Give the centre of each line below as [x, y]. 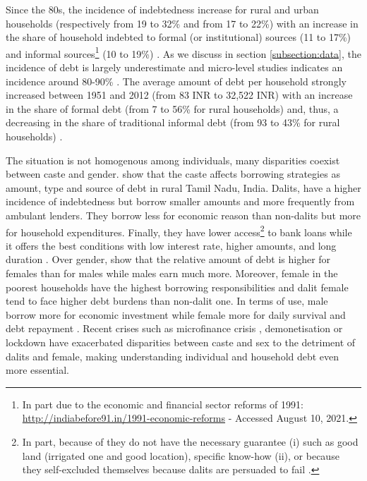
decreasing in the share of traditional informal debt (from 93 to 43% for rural [173, 122]
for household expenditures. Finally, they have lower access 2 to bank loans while [179, 231]
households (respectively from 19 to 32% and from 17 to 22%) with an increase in [182, 23]
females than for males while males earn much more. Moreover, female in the [172, 273]
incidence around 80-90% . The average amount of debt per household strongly [176, 81]
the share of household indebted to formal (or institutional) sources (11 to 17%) [179, 37]
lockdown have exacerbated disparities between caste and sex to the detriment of [181, 342]
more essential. [38, 370]
